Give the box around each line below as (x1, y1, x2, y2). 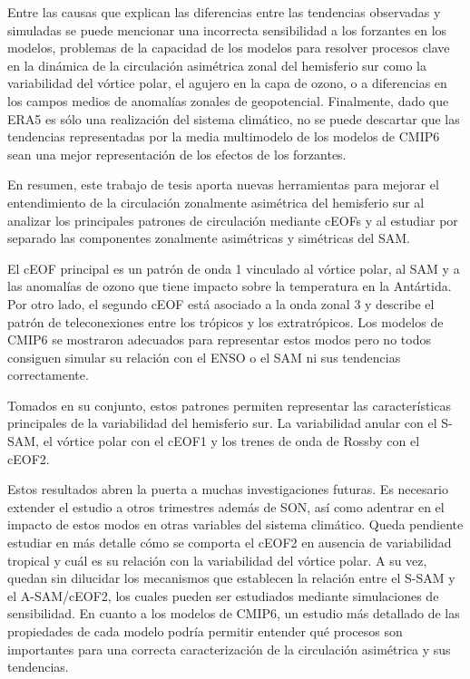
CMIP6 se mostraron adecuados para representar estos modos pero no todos (7, 330, 431, 349)
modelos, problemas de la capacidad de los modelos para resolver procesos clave (7, 38, 450, 57)
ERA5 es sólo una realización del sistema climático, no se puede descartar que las (7, 109, 460, 128)
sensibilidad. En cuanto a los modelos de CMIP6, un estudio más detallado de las (7, 604, 460, 623)
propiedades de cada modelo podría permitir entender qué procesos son (7, 622, 403, 640)
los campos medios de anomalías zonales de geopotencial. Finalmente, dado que (7, 91, 449, 110)
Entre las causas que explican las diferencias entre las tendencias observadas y (7, 3, 441, 21)
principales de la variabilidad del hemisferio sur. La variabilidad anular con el (7, 413, 437, 432)
